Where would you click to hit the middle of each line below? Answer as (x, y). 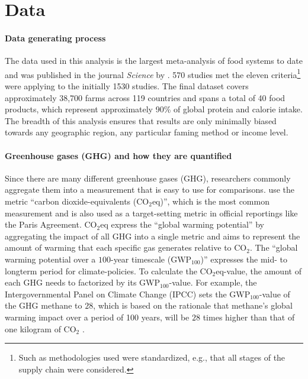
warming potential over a (50, 259)
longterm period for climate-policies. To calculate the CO (109, 271)
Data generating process (55, 38)
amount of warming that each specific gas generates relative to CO (126, 247)
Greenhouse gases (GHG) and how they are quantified (118, 155)
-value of (275, 294)
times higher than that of (249, 317)
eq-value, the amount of (259, 271)
